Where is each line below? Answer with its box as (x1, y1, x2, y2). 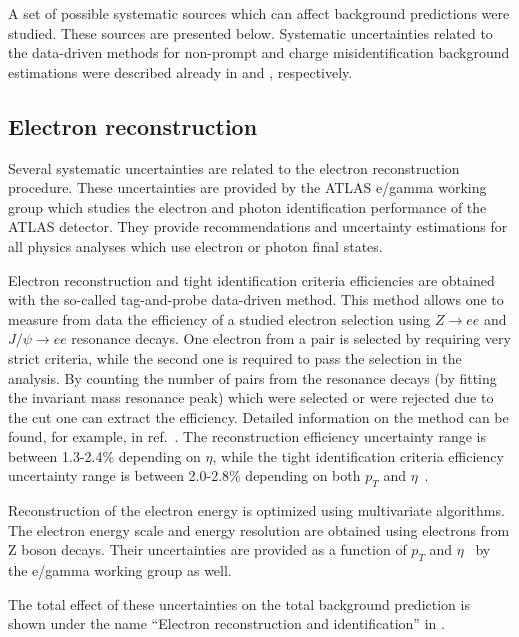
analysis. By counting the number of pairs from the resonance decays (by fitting (8, 367, 497, 388)
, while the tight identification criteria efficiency (212, 445, 504, 466)
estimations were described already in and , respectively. (8, 61, 353, 82)
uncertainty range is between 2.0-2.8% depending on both (8, 465, 361, 486)
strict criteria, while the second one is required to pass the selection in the (8, 347, 462, 368)
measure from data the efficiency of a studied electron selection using (8, 308, 431, 329)
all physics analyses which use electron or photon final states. (8, 235, 383, 256)
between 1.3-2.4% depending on (8, 445, 201, 466)
